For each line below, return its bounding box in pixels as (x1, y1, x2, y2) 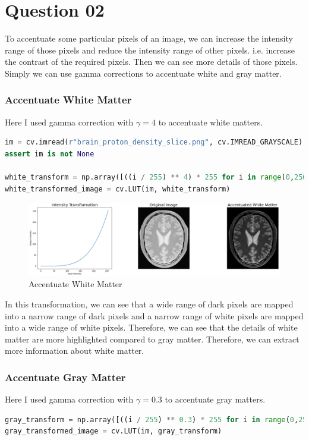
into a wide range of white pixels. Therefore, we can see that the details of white (5, 321, 298, 334)
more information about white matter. (5, 344, 144, 357)
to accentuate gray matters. (165, 393, 266, 406)
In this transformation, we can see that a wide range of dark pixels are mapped (5, 298, 294, 310)
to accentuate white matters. (158, 115, 263, 128)
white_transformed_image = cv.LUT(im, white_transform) (5, 184, 231, 193)
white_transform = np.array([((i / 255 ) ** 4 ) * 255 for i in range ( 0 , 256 (5, 173, 307, 182)
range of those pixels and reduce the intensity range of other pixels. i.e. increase (5, 43, 295, 56)
